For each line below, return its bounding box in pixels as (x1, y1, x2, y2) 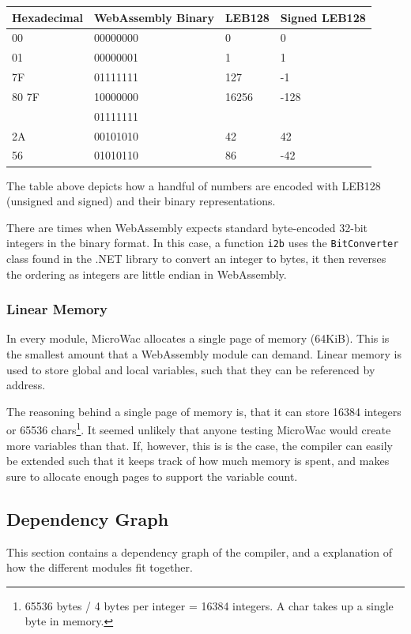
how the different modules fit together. (6, 559, 193, 576)
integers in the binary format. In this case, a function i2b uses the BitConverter (6, 234, 399, 251)
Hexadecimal (12, 9, 83, 25)
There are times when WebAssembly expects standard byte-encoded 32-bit (6, 219, 368, 235)
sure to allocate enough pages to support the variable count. (6, 467, 298, 484)
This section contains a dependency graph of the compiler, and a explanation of (6, 543, 392, 560)
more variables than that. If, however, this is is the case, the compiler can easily (6, 437, 394, 453)
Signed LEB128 (280, 9, 366, 25)
